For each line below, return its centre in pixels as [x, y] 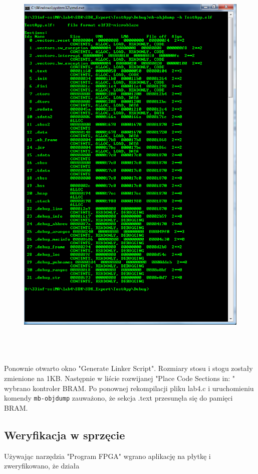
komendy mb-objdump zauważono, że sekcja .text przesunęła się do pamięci [118, 398]
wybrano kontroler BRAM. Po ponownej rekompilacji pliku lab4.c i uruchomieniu [129, 388]
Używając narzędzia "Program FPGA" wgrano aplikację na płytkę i [107, 456]
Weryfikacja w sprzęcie [65, 435]
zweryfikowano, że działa [42, 466]
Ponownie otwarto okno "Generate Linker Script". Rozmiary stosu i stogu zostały [128, 368]
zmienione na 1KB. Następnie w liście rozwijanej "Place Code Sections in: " [120, 378]
